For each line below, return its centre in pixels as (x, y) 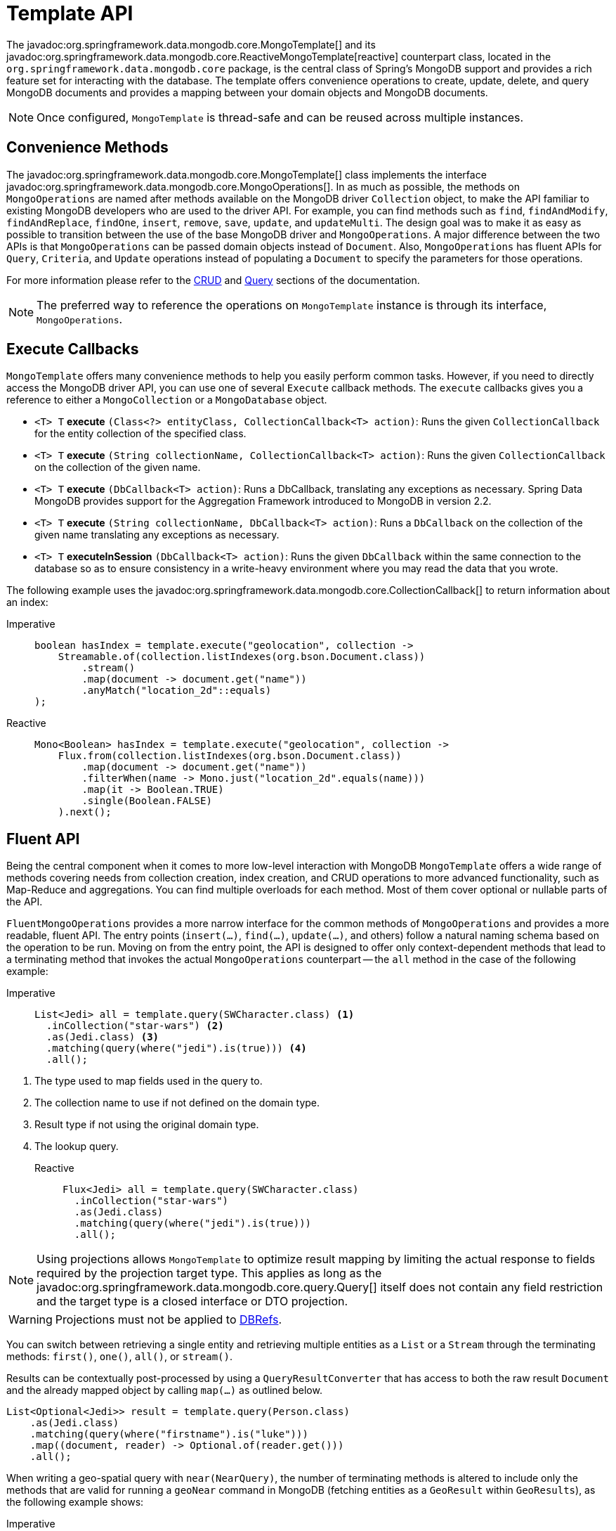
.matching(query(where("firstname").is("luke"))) (169, 1434)
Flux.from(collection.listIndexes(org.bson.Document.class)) (230, 756)
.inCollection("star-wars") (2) (135, 1026)
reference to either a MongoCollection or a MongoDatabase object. (167, 400)
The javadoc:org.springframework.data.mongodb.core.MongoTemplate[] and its (191, 44)
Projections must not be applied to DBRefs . (169, 1320)
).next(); (85, 812)
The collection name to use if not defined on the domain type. (177, 1103)
